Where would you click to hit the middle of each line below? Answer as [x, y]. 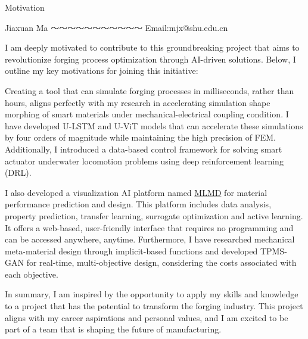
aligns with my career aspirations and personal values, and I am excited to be [147, 317]
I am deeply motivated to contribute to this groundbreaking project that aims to [152, 47]
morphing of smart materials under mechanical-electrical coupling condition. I [147, 114]
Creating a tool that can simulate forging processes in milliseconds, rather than [150, 90]
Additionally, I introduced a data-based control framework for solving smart [144, 149]
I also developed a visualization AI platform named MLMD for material [136, 192]
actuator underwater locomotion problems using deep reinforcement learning [144, 161]
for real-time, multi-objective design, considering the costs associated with [161, 262]
